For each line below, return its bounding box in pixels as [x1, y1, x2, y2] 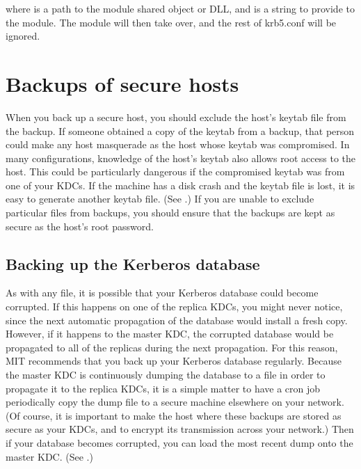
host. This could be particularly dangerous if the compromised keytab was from [6, 164, 345, 179]
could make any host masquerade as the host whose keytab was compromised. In [6, 137, 350, 152]
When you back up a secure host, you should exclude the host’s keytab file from [6, 109, 346, 124]
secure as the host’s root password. [6, 218, 154, 233]
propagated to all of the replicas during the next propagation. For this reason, [6, 340, 338, 354]
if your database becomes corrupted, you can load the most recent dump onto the [6, 435, 353, 450]
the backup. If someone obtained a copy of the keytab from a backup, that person [6, 123, 355, 138]
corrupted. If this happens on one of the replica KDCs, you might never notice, [6, 299, 343, 314]
